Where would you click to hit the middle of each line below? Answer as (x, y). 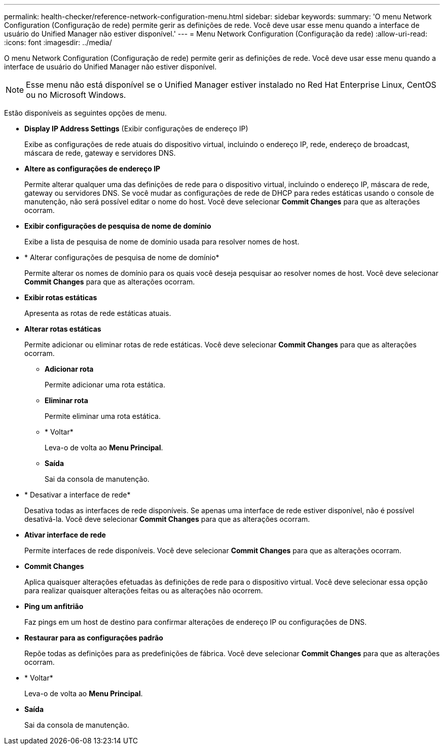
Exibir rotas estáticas (61, 297)
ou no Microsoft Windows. (76, 95)
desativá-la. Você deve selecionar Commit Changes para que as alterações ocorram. (167, 519)
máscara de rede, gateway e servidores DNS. (100, 153)
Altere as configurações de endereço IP (92, 169)
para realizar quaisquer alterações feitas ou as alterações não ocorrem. (144, 591)
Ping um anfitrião (54, 606)
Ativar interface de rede (65, 535)
